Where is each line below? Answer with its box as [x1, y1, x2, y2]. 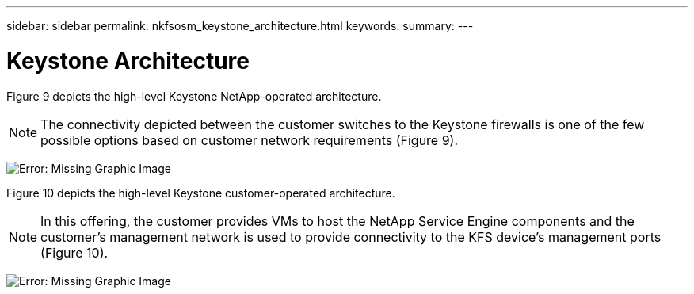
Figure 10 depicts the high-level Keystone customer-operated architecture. [6, 185, 395, 200]
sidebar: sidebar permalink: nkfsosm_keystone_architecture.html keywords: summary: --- [6, 19, 474, 32]
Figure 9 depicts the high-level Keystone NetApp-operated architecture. [6, 89, 382, 103]
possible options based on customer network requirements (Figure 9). [40, 132, 459, 148]
